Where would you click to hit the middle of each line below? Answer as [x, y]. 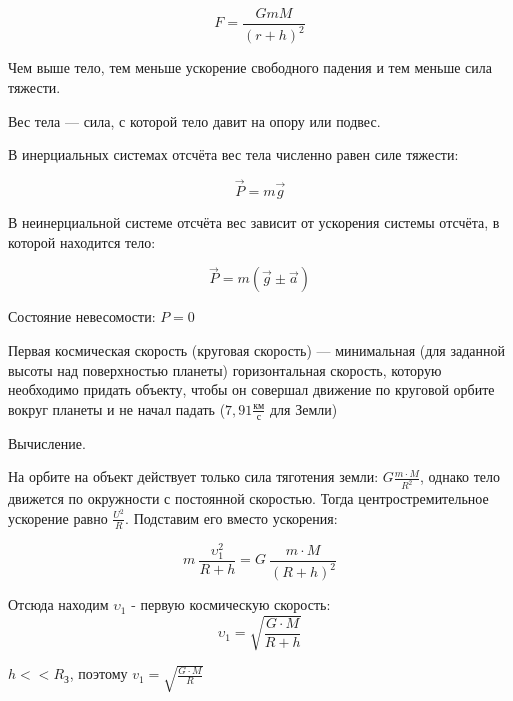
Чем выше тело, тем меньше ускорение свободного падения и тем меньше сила [250, 67]
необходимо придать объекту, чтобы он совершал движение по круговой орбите [251, 389]
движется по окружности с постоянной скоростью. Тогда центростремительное [248, 498]
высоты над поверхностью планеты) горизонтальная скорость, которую [225, 369]
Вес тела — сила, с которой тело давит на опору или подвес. [194, 120]
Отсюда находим [58, 604]
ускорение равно [58, 517]
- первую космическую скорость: [231, 604]
